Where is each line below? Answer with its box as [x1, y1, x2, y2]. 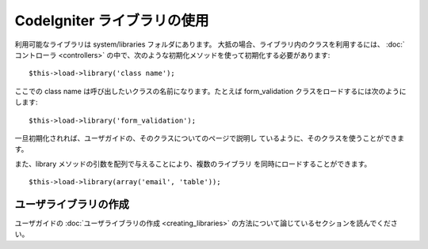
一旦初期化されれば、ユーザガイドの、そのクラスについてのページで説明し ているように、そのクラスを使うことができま [14, 133, 404, 142]
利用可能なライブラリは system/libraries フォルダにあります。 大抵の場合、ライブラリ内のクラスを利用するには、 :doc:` [14, 40, 406, 49]
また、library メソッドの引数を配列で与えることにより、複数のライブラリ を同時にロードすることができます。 [14, 159, 372, 168]
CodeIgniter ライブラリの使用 [14, 12, 209, 29]
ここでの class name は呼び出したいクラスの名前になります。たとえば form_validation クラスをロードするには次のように [14, 86, 407, 96]
